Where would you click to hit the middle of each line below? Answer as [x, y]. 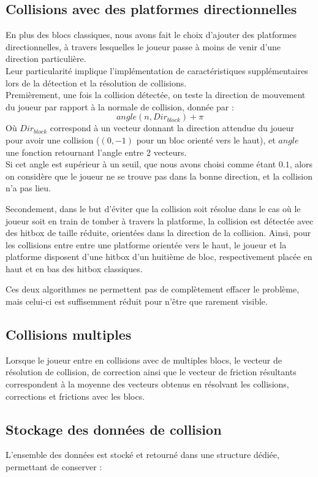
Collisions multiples [69, 334]
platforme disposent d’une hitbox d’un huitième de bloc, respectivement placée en [159, 257]
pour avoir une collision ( [53, 139]
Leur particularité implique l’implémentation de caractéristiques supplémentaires [157, 70]
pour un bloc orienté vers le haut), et [206, 139]
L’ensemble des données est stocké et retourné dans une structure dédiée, [142, 455]
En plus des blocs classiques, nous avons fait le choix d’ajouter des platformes [151, 35]
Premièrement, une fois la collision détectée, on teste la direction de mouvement [156, 95]
